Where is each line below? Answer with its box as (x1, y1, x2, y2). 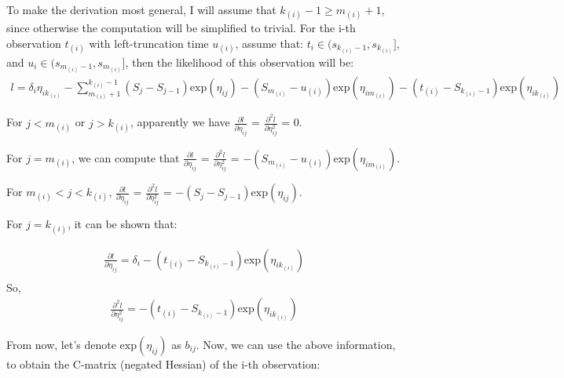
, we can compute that (71, 149, 180, 165)
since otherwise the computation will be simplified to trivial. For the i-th (6, 20, 356, 36)
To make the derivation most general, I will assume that (6, 2, 277, 17)
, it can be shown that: (68, 216, 178, 232)
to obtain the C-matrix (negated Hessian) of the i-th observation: (6, 355, 320, 372)
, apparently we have (130, 114, 230, 130)
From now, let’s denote (6, 336, 116, 352)
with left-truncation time (89, 35, 209, 51)
